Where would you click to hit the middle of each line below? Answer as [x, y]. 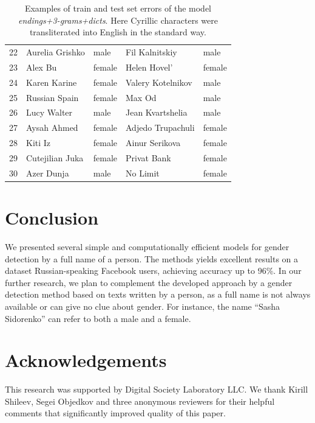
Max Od [141, 97]
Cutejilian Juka [55, 157]
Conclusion [52, 218]
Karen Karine [52, 82]
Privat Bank [148, 157]
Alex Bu [42, 67]
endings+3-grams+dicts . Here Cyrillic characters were [118, 20]
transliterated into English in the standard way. [118, 32]
